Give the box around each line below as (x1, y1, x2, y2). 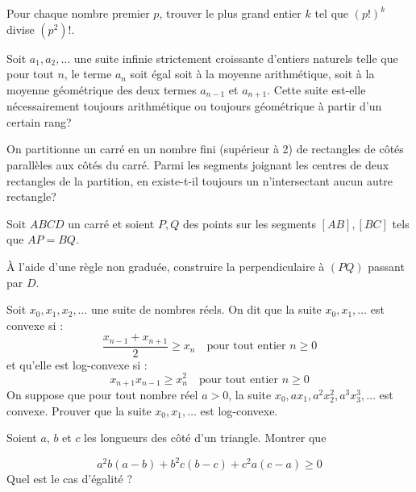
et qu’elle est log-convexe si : (6, 356, 148, 373)
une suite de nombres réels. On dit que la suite (90, 301, 322, 318)
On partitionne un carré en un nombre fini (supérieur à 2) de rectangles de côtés (6, 140, 404, 157)
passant (368, 257, 405, 274)
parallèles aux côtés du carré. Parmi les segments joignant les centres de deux (6, 156, 389, 173)
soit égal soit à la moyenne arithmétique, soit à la (130, 65, 375, 82)
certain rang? (6, 113, 72, 130)
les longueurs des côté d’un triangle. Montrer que (84, 429, 327, 446)
